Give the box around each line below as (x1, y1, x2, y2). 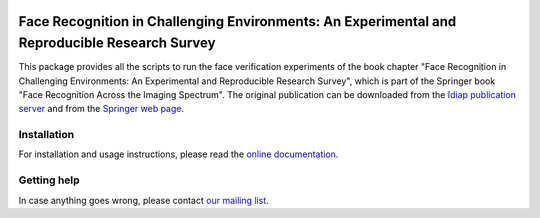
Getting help (18, 173, 80, 187)
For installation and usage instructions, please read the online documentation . (18, 148, 339, 160)
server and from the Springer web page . (18, 103, 185, 115)
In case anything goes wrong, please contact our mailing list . (18, 194, 269, 206)
